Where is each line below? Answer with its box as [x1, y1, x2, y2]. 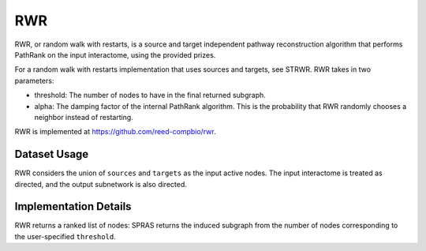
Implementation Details [14, 200, 132, 213]
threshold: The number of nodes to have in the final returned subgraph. [34, 91, 266, 100]
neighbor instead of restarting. [34, 112, 133, 122]
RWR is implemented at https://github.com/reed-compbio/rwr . [14, 127, 216, 137]
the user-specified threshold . [14, 231, 116, 241]
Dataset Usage [14, 148, 89, 161]
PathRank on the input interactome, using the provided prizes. [14, 50, 216, 59]
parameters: [14, 76, 54, 85]
